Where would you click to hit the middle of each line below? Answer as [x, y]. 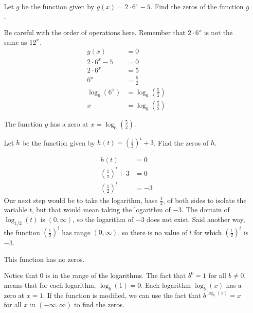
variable [16, 210]
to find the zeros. [99, 304]
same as [16, 42]
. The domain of [206, 210]
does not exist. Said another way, [196, 219]
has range [76, 232]
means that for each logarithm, [50, 285]
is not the [218, 32]
